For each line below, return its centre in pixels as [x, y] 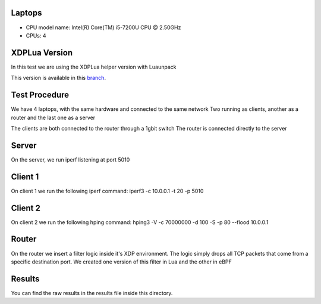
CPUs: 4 [36, 35]
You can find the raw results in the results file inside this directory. [92, 293]
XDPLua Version [42, 53]
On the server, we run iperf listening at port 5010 [70, 159]
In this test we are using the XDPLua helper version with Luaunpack [94, 67]
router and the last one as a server [53, 117]
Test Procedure [40, 95]
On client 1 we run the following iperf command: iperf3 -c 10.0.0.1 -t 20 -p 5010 [107, 191]
